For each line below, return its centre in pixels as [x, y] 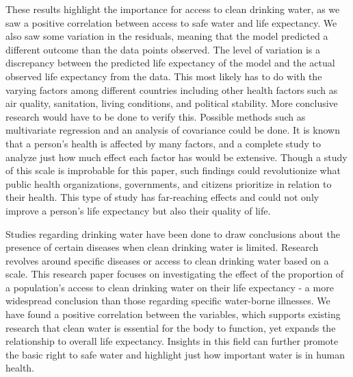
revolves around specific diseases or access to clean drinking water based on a [167, 260]
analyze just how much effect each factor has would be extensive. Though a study [176, 157]
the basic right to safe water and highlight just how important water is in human [175, 354]
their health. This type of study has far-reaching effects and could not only [162, 197]
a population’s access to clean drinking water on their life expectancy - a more [170, 287]
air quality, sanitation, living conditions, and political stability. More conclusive [172, 103]
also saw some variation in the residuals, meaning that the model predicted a [167, 36]
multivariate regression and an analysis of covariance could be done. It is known [173, 130]
